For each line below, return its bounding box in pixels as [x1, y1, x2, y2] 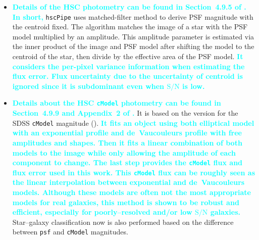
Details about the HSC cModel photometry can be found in [12, 98, 221, 108]
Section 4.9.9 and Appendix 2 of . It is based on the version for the [12, 108, 238, 118]
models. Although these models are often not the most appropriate [12, 187, 251, 197]
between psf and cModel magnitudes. [12, 226, 128, 237]
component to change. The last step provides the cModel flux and [12, 157, 243, 168]
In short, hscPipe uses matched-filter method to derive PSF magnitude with [12, 11, 253, 22]
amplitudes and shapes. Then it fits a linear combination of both [12, 137, 242, 148]
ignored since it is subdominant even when [12, 80, 165, 91]
